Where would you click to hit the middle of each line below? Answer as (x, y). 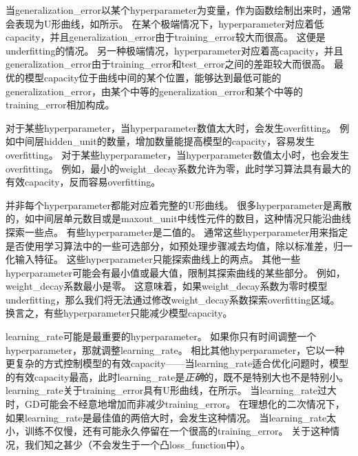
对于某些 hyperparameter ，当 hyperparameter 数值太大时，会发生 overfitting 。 (171, 127)
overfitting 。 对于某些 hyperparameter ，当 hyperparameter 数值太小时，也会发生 (178, 154)
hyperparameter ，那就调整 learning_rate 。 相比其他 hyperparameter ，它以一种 (175, 349)
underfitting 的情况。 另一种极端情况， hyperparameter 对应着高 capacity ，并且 (175, 50)
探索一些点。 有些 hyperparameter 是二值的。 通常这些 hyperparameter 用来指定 (177, 231)
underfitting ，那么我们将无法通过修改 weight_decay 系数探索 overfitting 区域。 (173, 299)
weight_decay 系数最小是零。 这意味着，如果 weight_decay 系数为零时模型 (167, 286)
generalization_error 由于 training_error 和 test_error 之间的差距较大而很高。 (168, 64)
